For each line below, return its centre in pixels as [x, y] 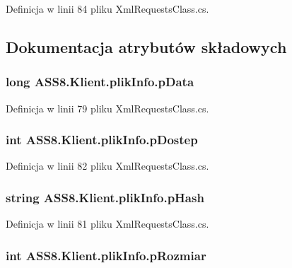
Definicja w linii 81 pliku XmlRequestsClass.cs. [107, 224]
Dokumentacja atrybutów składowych [146, 46]
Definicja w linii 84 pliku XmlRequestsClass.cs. [107, 8]
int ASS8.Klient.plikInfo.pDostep [102, 140]
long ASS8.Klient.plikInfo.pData [100, 82]
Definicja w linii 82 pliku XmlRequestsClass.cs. [107, 166]
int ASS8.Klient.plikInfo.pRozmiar [106, 255]
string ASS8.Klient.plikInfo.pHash [105, 197]
